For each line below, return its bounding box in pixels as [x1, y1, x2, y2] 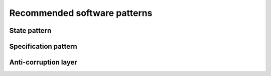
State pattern [9, 26, 52, 35]
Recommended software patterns [9, 7, 153, 18]
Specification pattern [9, 42, 77, 51]
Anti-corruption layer [9, 58, 77, 67]
